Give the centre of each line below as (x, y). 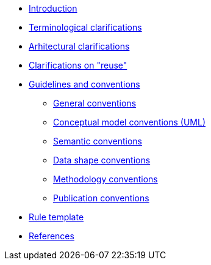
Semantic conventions (98, 141)
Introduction (53, 8)
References (52, 236)
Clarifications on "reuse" (78, 65)
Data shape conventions (102, 160)
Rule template (56, 217)
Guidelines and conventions (84, 84)
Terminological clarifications (85, 27)
